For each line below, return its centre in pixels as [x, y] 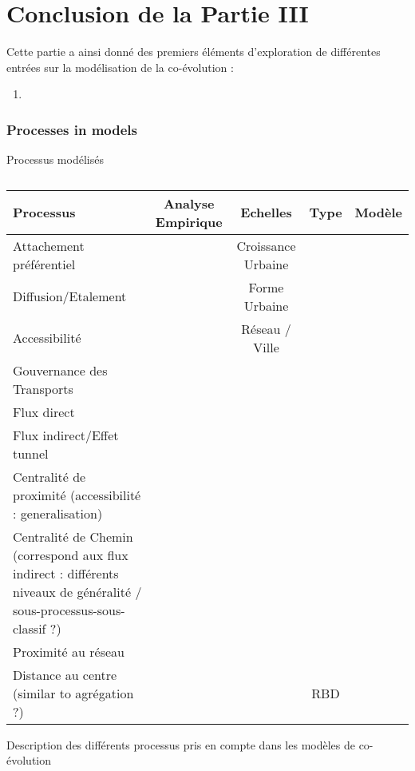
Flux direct [44, 411]
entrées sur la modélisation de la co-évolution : [120, 67]
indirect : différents [66, 573]
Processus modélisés [55, 159]
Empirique [189, 221]
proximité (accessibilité [77, 495]
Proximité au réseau [69, 651]
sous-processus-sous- [69, 610]
